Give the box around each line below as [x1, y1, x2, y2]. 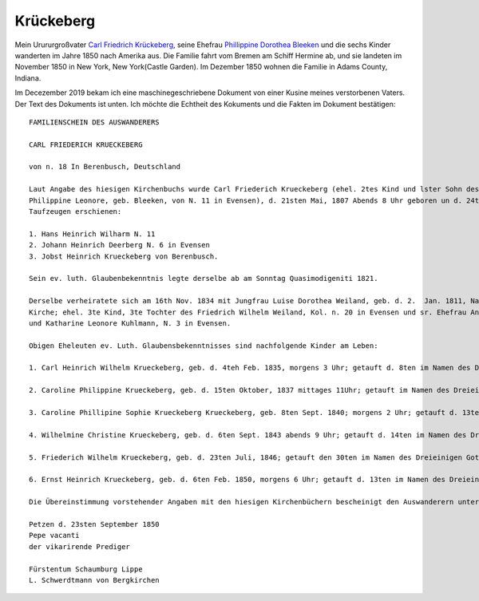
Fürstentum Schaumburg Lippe [29, 564, 143, 574]
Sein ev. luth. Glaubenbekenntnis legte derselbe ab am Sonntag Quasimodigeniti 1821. [29, 274, 378, 283]
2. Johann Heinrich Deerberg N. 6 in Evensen [29, 240, 211, 250]
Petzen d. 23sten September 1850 [29, 520, 160, 528]
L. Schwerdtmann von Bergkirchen [29, 575, 160, 584]
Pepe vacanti [29, 531, 80, 540]
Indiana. [14, 73, 42, 83]
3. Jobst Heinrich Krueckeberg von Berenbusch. [29, 251, 219, 261]
